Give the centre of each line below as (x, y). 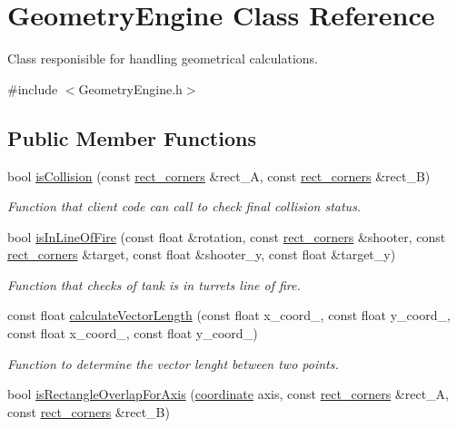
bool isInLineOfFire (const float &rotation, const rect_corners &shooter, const (227, 236)
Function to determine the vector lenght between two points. (173, 363)
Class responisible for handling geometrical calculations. (163, 58)
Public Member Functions (132, 137)
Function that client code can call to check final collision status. (184, 206)
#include (33, 88)
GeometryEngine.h (130, 88)
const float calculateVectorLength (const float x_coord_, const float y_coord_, (229, 315)
